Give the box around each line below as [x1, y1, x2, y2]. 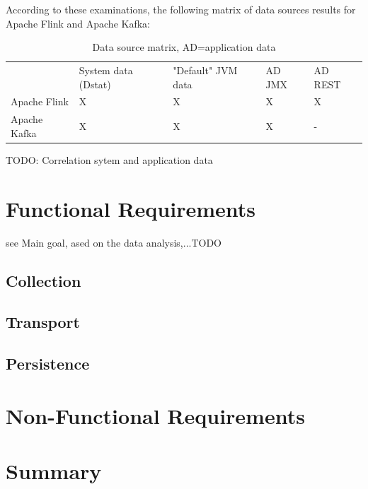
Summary [6, 456, 102, 485]
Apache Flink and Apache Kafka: [6, 16, 150, 30]
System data [79, 63, 133, 78]
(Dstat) [79, 76, 111, 91]
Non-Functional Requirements [6, 401, 305, 430]
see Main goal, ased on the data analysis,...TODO [6, 235, 222, 249]
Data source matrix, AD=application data [92, 40, 276, 54]
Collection [6, 269, 81, 291]
